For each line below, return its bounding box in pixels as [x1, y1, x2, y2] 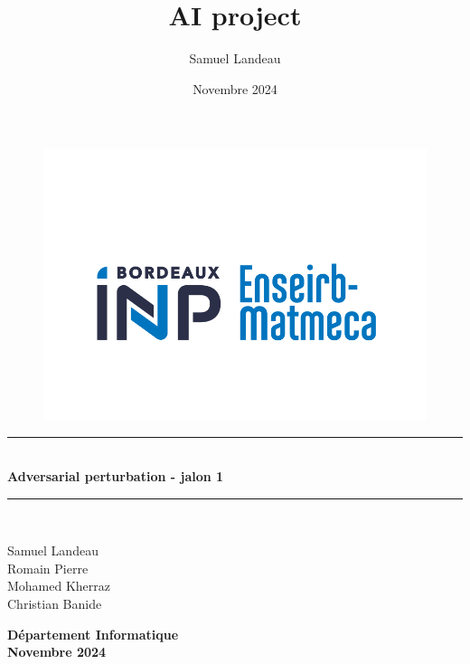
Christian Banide [7, 594, 102, 613]
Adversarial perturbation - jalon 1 [7, 467, 224, 486]
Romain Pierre [7, 558, 89, 577]
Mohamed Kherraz [7, 576, 111, 595]
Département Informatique [7, 624, 179, 643]
